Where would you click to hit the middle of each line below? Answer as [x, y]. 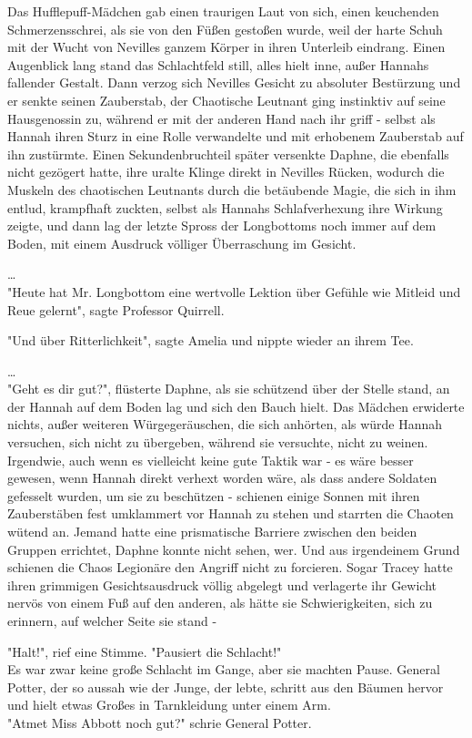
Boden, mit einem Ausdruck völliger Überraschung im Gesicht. [182, 243]
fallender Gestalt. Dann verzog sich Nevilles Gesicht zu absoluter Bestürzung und [234, 82]
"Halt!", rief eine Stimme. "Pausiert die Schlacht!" [145, 651]
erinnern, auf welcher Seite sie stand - [112, 620]
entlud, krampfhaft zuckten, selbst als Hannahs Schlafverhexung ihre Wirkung [225, 207]
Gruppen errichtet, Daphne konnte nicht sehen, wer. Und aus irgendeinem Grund [234, 549]
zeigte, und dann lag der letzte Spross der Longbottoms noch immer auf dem [222, 225]
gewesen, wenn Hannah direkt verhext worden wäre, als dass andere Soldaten [222, 478]
